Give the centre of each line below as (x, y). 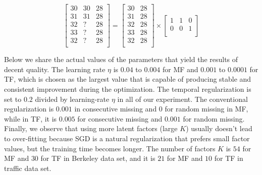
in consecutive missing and (116, 109)
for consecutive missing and (120, 118)
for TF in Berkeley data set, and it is (98, 158)
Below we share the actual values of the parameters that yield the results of (121, 59)
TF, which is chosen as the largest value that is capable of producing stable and (128, 79)
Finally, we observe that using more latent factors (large (91, 128)
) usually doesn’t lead (219, 128)
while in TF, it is (31, 118)
